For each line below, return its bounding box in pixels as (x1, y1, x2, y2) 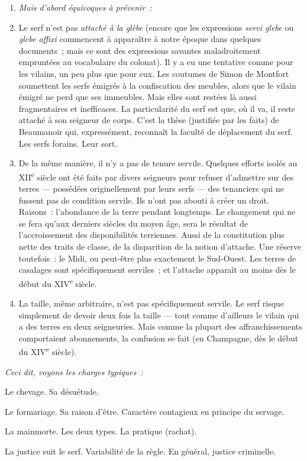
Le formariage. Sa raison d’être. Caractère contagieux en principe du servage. (5, 405, 285, 417)
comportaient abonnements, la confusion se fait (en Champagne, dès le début (18, 331, 299, 344)
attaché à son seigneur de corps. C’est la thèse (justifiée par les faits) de (18, 114, 279, 126)
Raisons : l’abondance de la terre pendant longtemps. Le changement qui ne (18, 205, 296, 218)
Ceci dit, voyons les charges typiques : (5, 365, 143, 378)
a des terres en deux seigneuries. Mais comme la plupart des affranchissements (18, 320, 302, 333)
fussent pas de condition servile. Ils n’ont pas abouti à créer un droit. (18, 194, 269, 206)
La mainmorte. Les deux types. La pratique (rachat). (5, 425, 197, 437)
